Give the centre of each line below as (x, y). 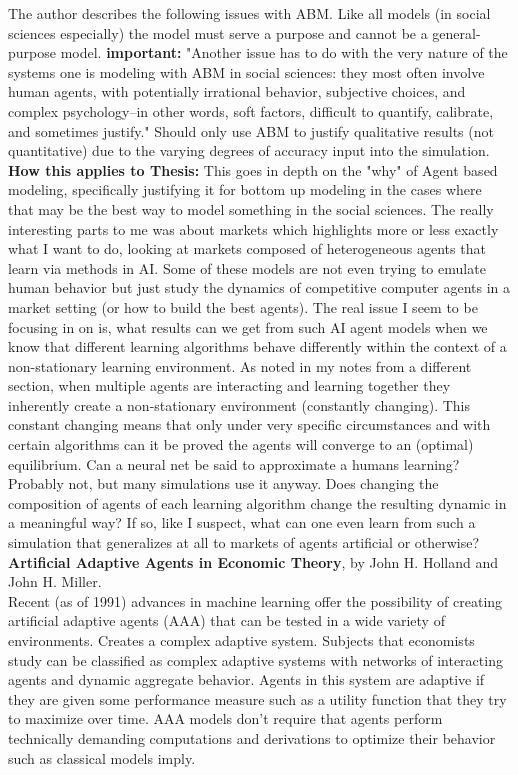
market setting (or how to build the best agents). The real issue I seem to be (243, 306)
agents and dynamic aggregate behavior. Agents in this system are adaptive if (246, 679)
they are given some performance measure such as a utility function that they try (257, 698)
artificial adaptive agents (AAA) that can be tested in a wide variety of (226, 620)
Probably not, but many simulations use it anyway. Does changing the (223, 483)
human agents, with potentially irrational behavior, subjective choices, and (237, 91)
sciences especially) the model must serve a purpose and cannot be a (218, 32)
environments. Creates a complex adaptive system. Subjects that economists (241, 640)
